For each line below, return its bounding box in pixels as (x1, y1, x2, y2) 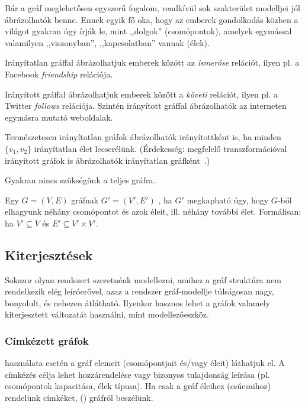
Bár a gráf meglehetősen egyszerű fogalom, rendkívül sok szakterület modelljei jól (5, 2, 300, 14)
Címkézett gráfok (5, 333, 89, 348)
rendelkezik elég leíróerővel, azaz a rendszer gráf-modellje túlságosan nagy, (5, 285, 274, 297)
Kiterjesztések (5, 245, 93, 264)
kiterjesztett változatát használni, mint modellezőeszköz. (5, 308, 209, 320)
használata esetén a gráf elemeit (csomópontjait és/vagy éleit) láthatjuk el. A (5, 357, 285, 369)
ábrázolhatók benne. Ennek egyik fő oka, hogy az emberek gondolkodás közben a (5, 13, 298, 25)
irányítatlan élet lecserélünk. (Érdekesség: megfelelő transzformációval (34, 142, 287, 154)
